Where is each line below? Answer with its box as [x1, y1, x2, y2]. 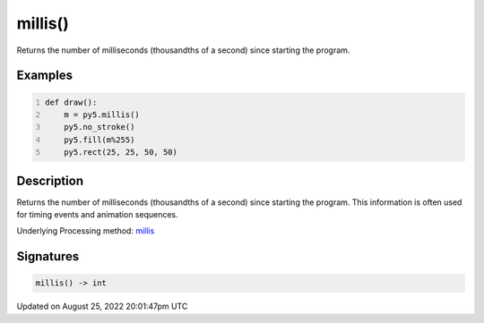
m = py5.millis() [64, 109, 141, 120]
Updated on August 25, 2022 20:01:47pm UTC [16, 301, 188, 312]
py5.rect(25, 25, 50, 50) [64, 148, 178, 157]
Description [16, 173, 84, 188]
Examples [16, 68, 73, 83]
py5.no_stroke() [64, 122, 135, 132]
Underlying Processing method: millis [16, 225, 155, 236]
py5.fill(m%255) [64, 134, 135, 145]
